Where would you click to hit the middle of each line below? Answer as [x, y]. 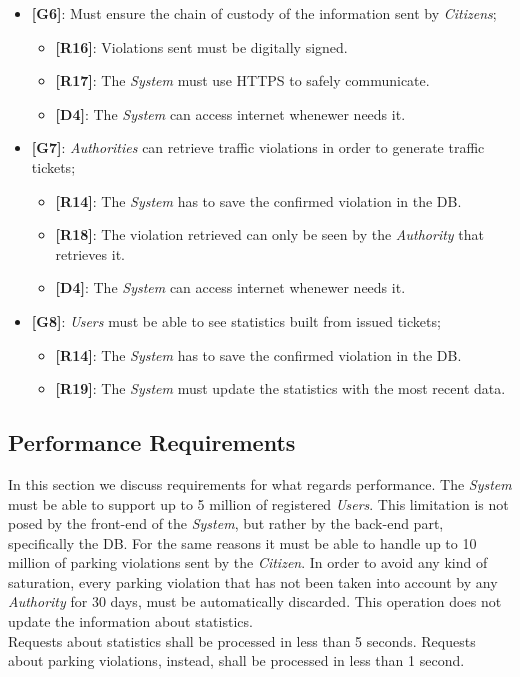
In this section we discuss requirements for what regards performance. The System [260, 483]
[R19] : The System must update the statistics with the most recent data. [280, 388]
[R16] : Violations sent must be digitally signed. [201, 46]
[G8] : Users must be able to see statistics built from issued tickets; [236, 320]
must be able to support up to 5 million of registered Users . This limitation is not [258, 503]
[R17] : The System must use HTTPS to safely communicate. [242, 80]
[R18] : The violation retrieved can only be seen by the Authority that [269, 234]
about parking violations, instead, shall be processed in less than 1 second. [236, 660]
